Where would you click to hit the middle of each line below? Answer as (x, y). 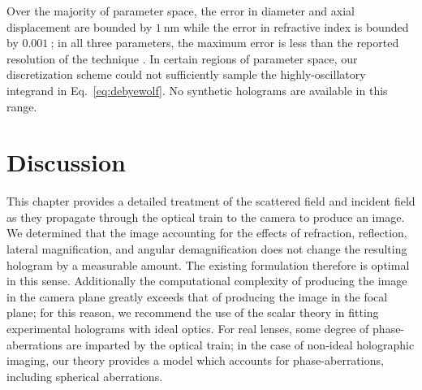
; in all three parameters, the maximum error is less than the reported (225, 43)
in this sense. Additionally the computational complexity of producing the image (207, 281)
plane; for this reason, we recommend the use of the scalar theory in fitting (193, 312)
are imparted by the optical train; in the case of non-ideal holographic (240, 344)
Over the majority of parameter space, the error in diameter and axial (181, 11)
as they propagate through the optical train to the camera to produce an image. (206, 217)
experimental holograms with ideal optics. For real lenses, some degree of (188, 329)
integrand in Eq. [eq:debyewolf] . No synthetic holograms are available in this (197, 90)
